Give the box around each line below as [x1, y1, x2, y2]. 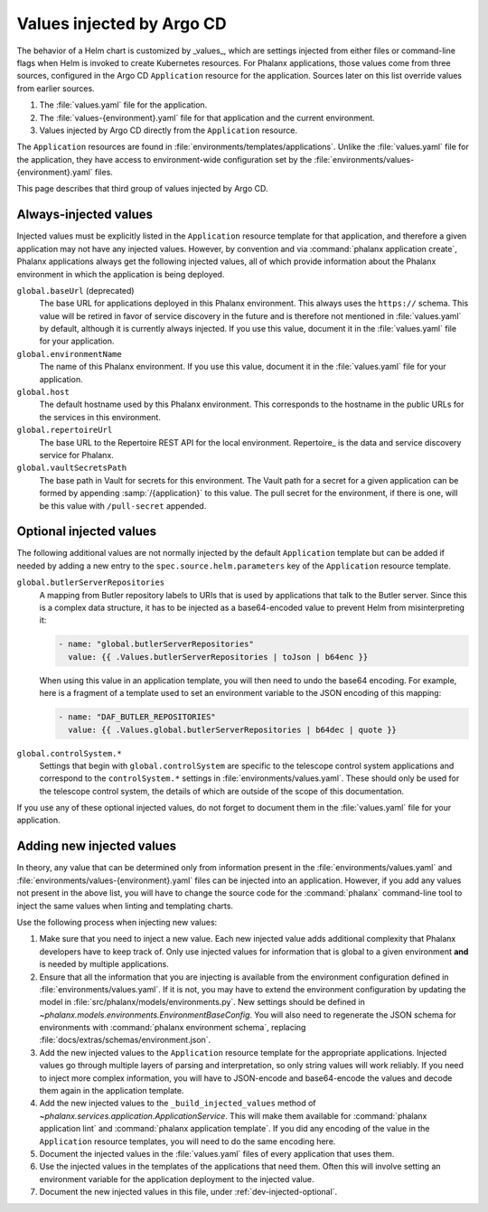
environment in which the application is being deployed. [16, 268, 225, 279]
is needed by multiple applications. [39, 959, 169, 970]
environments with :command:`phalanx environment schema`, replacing [39, 1022, 306, 1033]
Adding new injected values [16, 839, 176, 854]
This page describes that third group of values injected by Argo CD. [16, 183, 268, 194]
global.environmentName [16, 349, 122, 359]
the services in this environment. [39, 411, 162, 422]
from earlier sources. [16, 82, 95, 94]
